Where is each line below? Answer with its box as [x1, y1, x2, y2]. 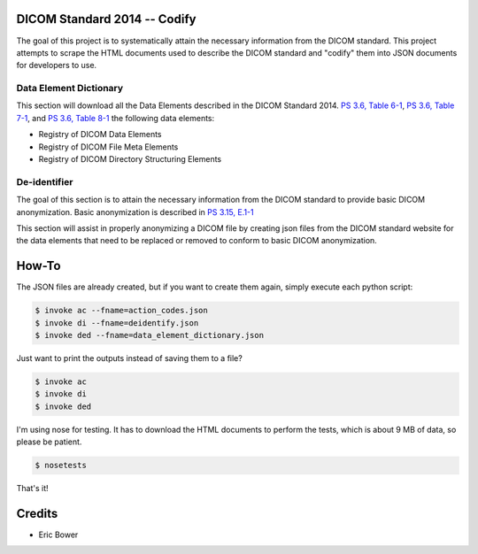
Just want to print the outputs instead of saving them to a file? [16, 352, 243, 363]
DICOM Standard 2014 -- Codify [16, 12, 197, 27]
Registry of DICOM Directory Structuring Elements [38, 154, 221, 164]
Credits [16, 505, 58, 521]
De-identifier [16, 175, 73, 188]
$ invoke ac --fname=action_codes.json [35, 305, 208, 316]
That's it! [16, 483, 49, 494]
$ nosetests [35, 460, 88, 471]
